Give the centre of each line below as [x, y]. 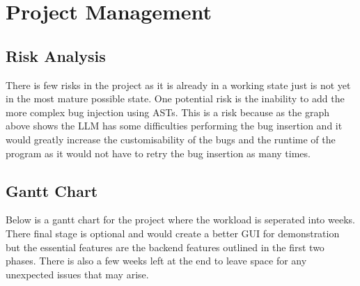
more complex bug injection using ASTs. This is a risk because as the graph [167, 112]
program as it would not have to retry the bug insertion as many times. [158, 153]
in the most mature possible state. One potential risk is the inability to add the [175, 98]
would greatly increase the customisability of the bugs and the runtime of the [171, 139]
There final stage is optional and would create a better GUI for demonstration [173, 233]
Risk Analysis [56, 55]
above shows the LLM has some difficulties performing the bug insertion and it [174, 126]
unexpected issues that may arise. [77, 274]
